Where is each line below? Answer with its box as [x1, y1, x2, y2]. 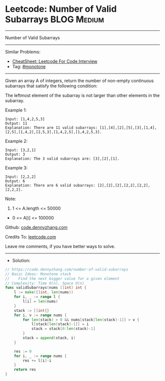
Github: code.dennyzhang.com [5, 224, 68, 230]
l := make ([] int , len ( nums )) [14, 290, 74, 295]
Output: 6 [5, 178, 26, 184]
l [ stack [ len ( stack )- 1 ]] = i [31, 322, 89, 327]
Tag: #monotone [12, 63, 46, 69]
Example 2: [5, 138, 28, 144]
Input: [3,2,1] [5, 147, 36, 153]
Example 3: [5, 164, 28, 170]
